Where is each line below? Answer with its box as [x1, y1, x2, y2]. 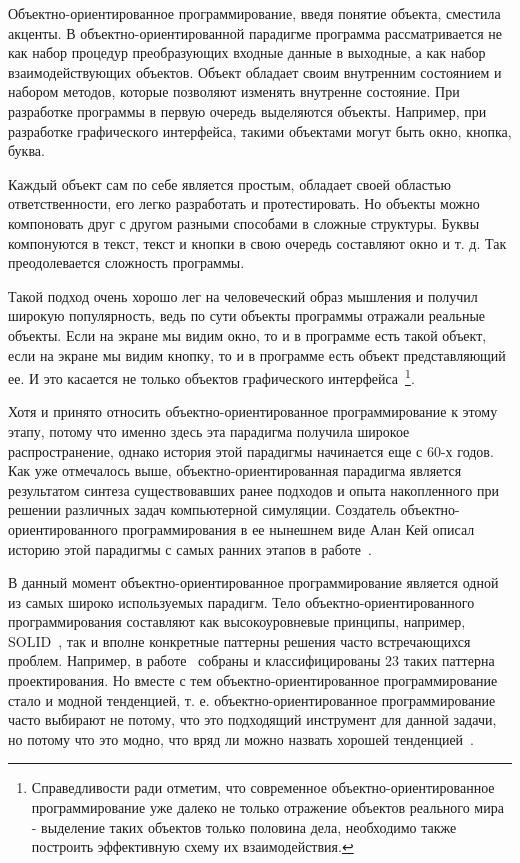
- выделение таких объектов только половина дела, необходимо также [31, 816, 457, 837]
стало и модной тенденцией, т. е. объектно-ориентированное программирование [8, 689, 496, 710]
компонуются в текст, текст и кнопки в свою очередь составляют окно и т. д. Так [8, 232, 507, 253]
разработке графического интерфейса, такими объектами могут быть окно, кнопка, [8, 120, 512, 141]
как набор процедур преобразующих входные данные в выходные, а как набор [8, 42, 486, 63]
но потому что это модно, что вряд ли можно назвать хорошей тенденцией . [8, 728, 475, 749]
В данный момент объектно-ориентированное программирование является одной [8, 572, 499, 593]
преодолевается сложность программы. [8, 252, 245, 273]
